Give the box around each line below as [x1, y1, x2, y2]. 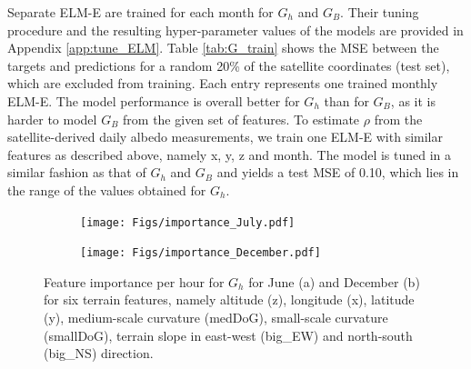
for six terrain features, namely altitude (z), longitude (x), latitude [44, 290, 415, 309]
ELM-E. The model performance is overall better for [7, 91, 300, 110]
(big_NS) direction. [44, 344, 154, 363]
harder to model [7, 109, 97, 128]
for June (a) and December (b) [248, 272, 420, 291]
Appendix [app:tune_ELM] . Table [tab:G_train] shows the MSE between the [7, 38, 439, 57]
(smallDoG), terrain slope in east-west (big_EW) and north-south [44, 325, 413, 344]
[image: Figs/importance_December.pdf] [80, 246, 321, 260]
